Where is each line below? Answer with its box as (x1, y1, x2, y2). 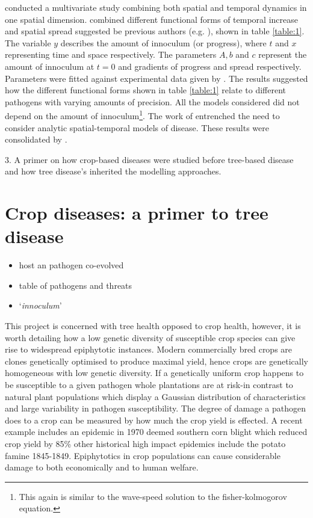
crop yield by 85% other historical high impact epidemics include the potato (5, 437, 286, 449)
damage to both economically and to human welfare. (5, 461, 199, 473)
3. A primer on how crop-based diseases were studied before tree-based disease (5, 153, 294, 165)
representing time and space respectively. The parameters (5, 48, 217, 61)
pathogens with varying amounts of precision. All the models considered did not (5, 95, 300, 108)
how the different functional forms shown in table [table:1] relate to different (5, 84, 286, 96)
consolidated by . (5, 133, 67, 146)
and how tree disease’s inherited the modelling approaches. (5, 165, 222, 177)
